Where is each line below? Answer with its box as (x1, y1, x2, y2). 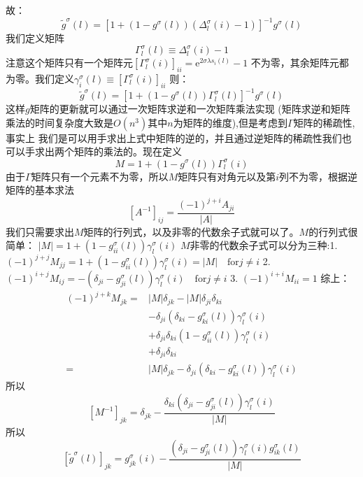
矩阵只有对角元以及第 (178, 169, 276, 183)
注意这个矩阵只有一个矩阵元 (6, 55, 133, 70)
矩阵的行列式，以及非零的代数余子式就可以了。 (83, 224, 299, 239)
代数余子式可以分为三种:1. (219, 238, 338, 252)
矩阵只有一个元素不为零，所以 (31, 169, 169, 183)
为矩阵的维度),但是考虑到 (173, 115, 287, 129)
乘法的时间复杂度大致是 (6, 115, 113, 129)
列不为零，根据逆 (279, 169, 358, 183)
